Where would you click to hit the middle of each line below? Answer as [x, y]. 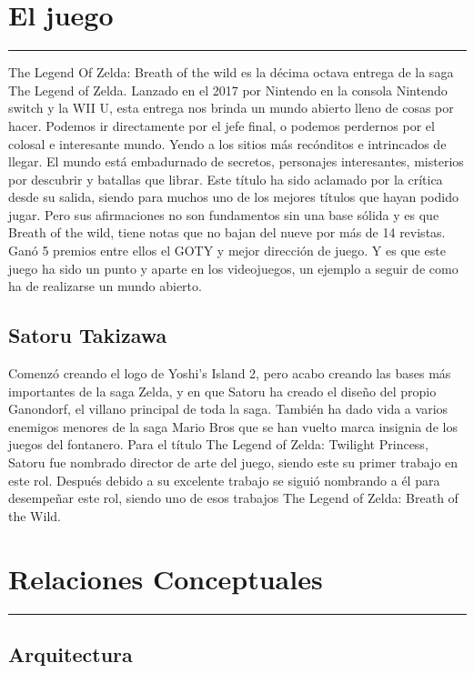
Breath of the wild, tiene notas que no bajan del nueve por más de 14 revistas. [227, 232]
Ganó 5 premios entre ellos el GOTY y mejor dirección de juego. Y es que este [227, 251]
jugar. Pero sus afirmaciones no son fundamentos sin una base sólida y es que [224, 214]
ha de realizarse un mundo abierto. [105, 286]
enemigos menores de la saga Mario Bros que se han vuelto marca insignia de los [233, 426]
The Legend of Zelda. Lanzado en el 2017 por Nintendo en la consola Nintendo [228, 90]
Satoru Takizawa [88, 335]
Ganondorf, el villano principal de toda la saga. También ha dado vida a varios [228, 409]
